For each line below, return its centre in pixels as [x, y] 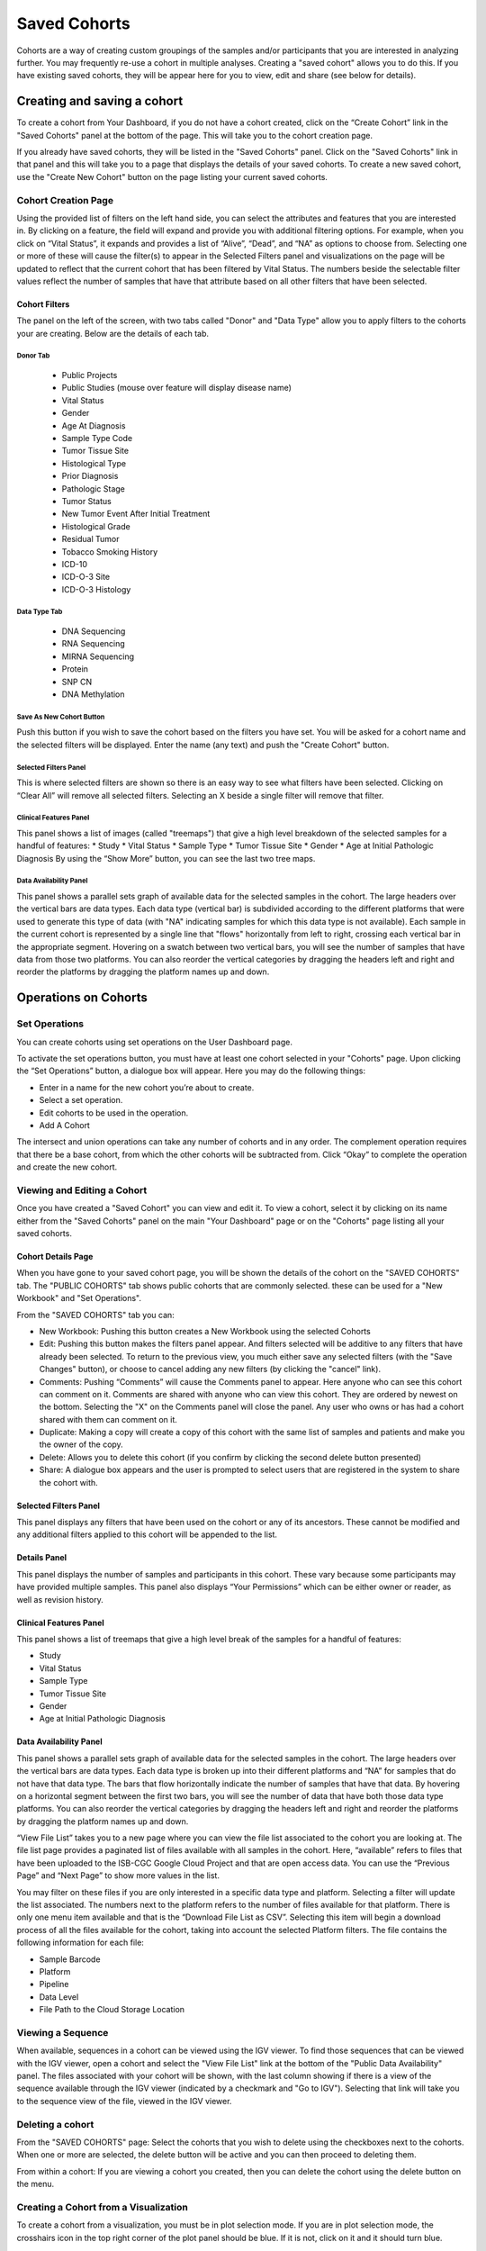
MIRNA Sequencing [98, 656]
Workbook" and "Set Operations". [79, 1298]
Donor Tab [33, 356]
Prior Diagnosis [90, 476]
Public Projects [90, 375]
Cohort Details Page [55, 1257]
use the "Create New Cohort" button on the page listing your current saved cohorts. [172, 176]
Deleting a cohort [55, 2124]
